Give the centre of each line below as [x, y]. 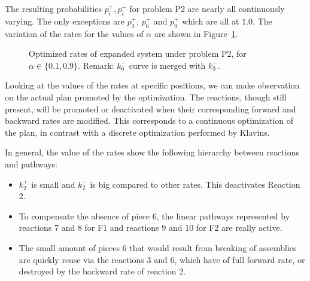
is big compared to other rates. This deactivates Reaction [195, 184]
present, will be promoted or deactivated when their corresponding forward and [151, 109]
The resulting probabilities [54, 8]
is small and [53, 184]
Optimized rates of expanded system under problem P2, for [138, 54]
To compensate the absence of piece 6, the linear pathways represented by [154, 216]
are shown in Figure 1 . [196, 33]
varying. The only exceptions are [65, 21]
